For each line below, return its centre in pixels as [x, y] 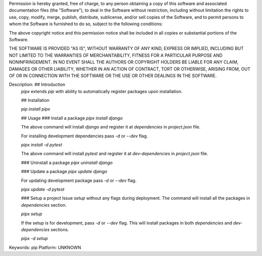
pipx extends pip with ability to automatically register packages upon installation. [102, 91]
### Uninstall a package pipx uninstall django [67, 162]
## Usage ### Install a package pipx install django [72, 118]
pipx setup [32, 214]
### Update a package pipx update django [64, 172]
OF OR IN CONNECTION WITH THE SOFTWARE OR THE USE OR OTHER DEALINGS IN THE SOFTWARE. [113, 76]
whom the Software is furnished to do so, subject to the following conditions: [86, 24]
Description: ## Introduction [37, 84]
